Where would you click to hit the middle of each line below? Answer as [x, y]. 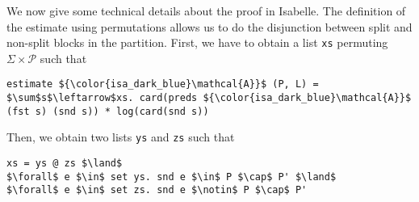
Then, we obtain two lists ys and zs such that [121, 137]
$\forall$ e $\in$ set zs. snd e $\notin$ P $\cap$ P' [157, 190]
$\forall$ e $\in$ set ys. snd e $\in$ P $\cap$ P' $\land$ [172, 177]
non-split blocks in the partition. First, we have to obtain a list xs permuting [197, 42]
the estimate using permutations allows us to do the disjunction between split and [209, 26]
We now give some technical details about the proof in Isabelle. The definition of [206, 11]
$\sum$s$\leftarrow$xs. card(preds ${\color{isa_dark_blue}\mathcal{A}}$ [209, 98]
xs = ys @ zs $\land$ [65, 164]
